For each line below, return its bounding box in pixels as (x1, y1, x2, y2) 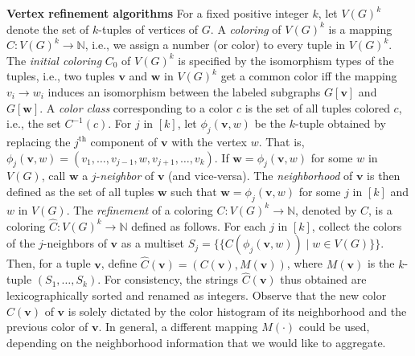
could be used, (298, 318, 370, 335)
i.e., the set (6, 115, 61, 132)
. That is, (258, 133, 305, 149)
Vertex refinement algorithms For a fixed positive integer (6, 5, 309, 21)
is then (367, 167, 401, 184)
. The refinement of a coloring (66, 201, 213, 218)
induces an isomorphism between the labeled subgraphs (47, 83, 321, 100)
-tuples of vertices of (98, 20, 199, 37)
